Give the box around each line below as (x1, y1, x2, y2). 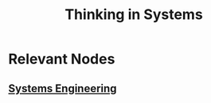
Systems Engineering (8, 82, 117, 95)
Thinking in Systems (64, 6, 203, 24)
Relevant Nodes (8, 50, 115, 68)
